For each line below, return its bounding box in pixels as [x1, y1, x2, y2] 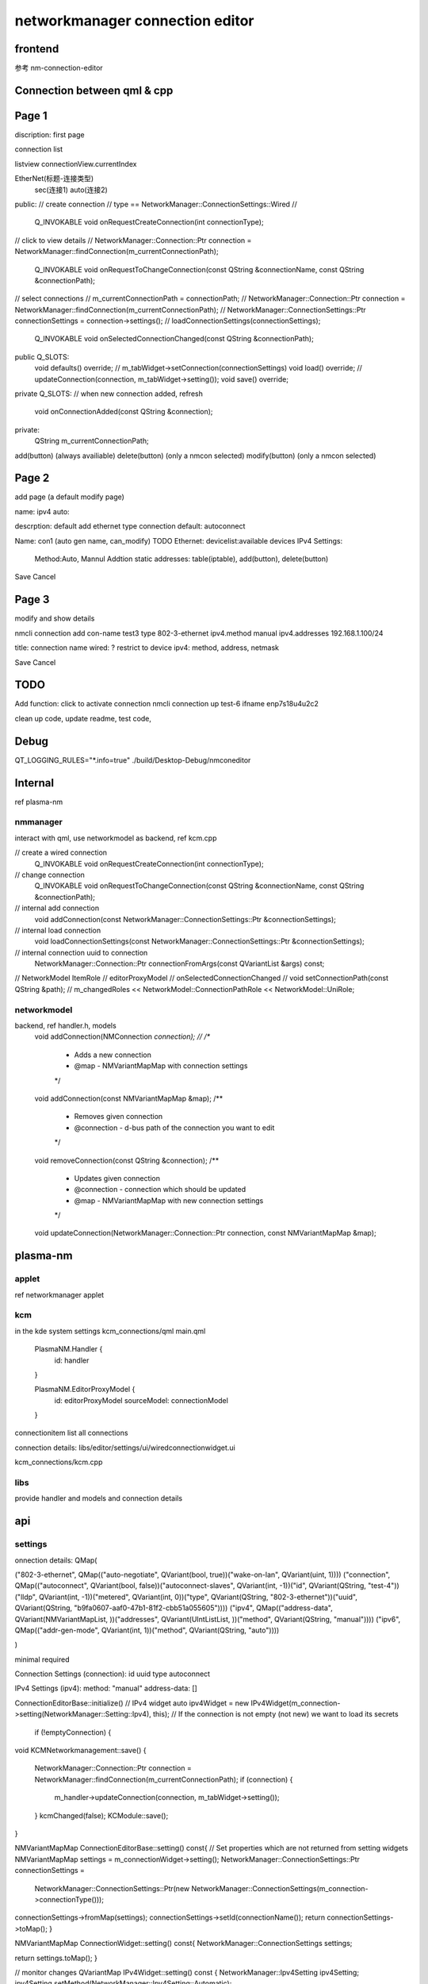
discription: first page [14, 129, 85, 139]
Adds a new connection [74, 1050, 152, 1059]
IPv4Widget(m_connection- [250, 1698, 341, 1708]
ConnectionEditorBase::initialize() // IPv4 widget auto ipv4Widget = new [14, 1698, 250, 1708]
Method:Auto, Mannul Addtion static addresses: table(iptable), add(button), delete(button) [34, 554, 329, 563]
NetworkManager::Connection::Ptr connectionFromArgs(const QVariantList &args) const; [34, 959, 325, 968]
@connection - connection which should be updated [74, 1185, 246, 1194]
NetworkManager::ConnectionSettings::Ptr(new [34, 1883, 190, 1893]
